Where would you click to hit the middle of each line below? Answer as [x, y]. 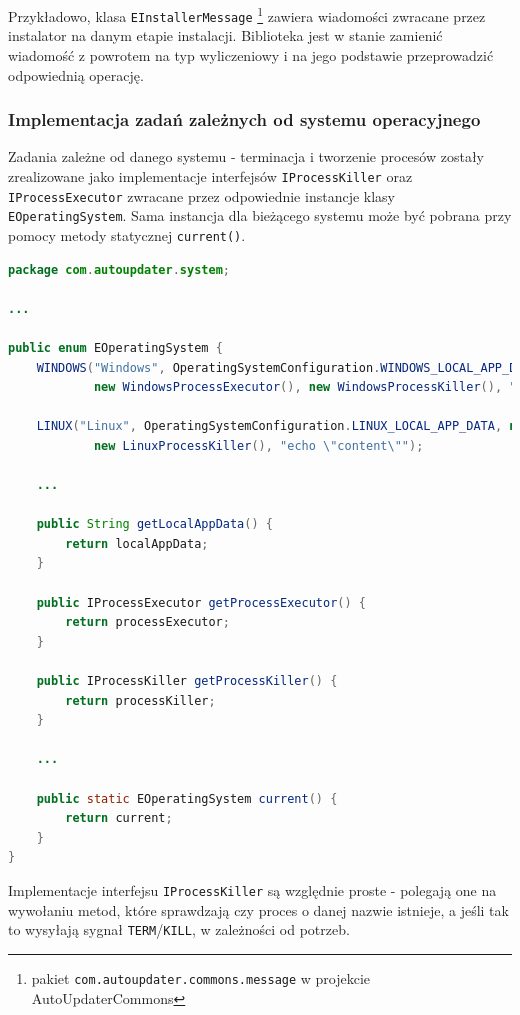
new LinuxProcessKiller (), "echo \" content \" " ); [258, 445]
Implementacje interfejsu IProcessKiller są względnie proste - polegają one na [252, 889]
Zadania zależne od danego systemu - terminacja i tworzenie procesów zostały [246, 156]
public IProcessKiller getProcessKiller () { [187, 681]
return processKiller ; [140, 700]
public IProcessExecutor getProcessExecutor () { [201, 602]
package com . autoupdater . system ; [119, 269]
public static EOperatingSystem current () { [187, 798]
